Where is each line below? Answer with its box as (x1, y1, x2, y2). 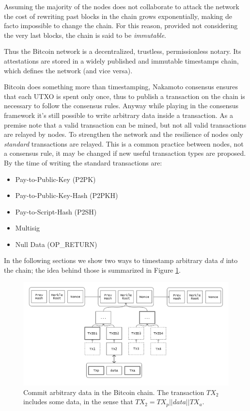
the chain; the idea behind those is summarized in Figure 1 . (4, 265, 181, 275)
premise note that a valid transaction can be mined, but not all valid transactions (4, 119, 247, 130)
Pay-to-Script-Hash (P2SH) (15, 206, 97, 216)
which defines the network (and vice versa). (4, 65, 133, 75)
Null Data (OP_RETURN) (15, 239, 97, 249)
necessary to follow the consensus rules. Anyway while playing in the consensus (4, 100, 239, 111)
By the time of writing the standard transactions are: (4, 157, 162, 167)
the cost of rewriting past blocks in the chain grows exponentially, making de (4, 11, 232, 21)
